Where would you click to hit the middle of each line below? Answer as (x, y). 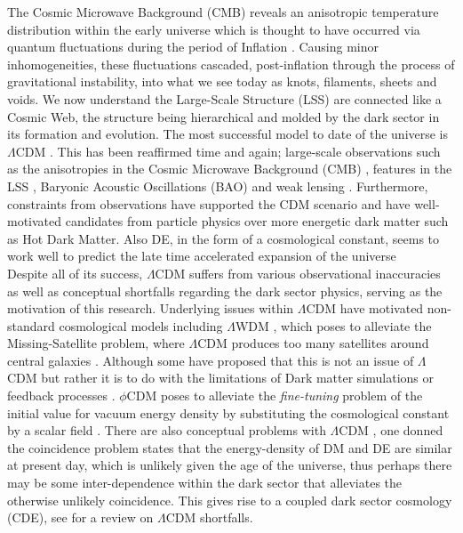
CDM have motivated (365, 308)
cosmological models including (141, 325)
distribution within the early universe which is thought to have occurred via (214, 29)
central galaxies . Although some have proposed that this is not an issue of (211, 360)
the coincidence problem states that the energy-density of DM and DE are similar (230, 447)
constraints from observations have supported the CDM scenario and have (209, 203)
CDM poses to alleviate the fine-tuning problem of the (275, 396)
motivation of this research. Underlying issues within (151, 308)
